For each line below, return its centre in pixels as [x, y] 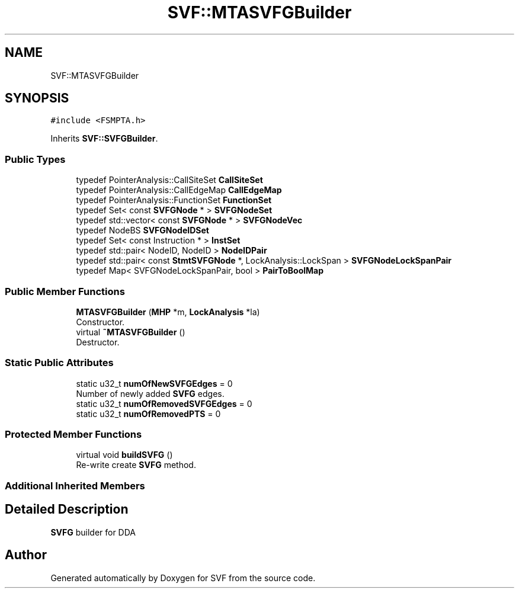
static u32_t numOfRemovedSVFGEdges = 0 [164, 403]
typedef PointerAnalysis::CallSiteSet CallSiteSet [169, 180]
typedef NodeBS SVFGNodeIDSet [142, 230]
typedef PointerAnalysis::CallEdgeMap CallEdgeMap [179, 190]
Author [26, 555]
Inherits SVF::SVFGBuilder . [104, 139]
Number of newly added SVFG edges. [150, 393]
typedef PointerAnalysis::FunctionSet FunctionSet [174, 200]
